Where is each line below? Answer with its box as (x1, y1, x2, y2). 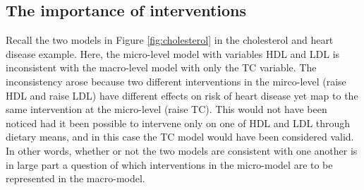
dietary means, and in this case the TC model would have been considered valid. (6, 129, 354, 144)
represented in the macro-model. (6, 171, 145, 186)
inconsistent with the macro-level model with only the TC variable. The (6, 60, 317, 75)
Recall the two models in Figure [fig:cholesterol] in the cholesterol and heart (6, 32, 334, 47)
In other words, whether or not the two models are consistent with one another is (6, 143, 358, 158)
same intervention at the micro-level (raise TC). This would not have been (6, 102, 327, 117)
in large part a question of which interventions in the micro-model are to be (6, 157, 333, 172)
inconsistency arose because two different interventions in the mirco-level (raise (6, 73, 346, 88)
